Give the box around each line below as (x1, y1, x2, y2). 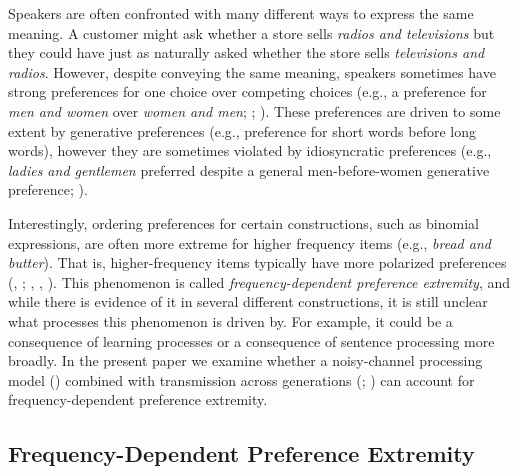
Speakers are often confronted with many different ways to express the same (8, 3, 474, 23)
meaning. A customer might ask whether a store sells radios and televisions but (8, 22, 495, 43)
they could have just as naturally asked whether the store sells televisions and (8, 42, 485, 63)
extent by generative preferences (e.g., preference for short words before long (8, 120, 477, 141)
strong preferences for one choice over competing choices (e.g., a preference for (8, 81, 487, 102)
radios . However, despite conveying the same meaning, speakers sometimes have (8, 61, 496, 82)
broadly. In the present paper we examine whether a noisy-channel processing (8, 350, 483, 371)
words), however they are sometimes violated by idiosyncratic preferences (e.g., (8, 140, 492, 161)
